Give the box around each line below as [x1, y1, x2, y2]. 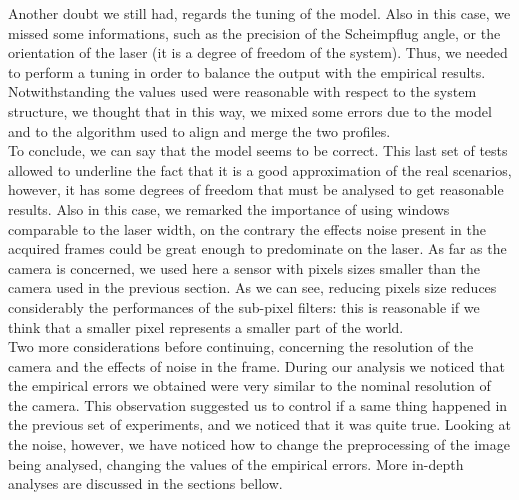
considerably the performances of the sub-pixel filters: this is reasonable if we [8, 296, 480, 317]
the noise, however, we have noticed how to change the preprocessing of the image [8, 434, 510, 455]
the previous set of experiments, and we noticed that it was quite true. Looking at [8, 414, 512, 435]
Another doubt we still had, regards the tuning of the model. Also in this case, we [8, 3, 511, 23]
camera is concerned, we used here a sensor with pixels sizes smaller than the [8, 257, 481, 278]
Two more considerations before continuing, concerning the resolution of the [8, 336, 474, 357]
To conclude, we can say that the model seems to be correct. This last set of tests [8, 140, 508, 161]
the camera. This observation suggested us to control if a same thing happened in [8, 394, 508, 415]
